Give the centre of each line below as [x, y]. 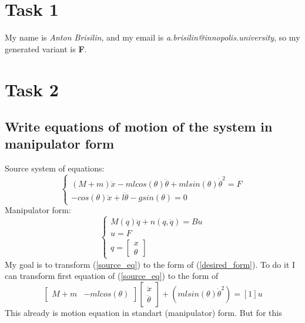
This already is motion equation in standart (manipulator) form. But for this [143, 312]
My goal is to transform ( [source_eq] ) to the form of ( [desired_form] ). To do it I [150, 264]
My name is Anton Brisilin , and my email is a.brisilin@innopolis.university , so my [152, 37]
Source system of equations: [55, 168]
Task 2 [32, 89]
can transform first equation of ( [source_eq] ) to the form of [112, 276]
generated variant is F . [46, 48]
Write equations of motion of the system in [139, 127]
